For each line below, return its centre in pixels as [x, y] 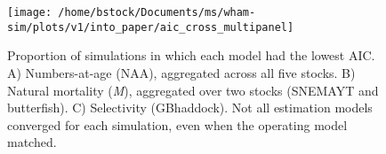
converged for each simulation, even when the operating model [177, 124]
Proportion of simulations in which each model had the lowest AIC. [191, 55]
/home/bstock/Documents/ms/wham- [157, 12]
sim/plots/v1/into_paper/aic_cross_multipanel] [151, 27]
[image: [30, 12]
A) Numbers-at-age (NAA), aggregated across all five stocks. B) [181, 72]
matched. [32, 142]
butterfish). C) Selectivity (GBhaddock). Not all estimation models [190, 108]
